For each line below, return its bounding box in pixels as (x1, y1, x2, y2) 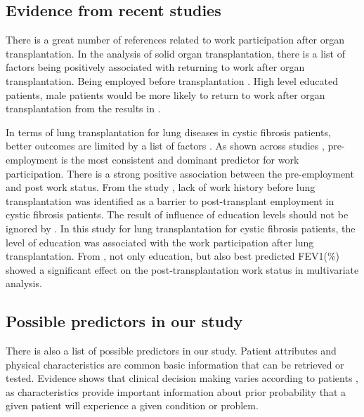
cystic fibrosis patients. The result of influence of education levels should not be (6, 207, 349, 222)
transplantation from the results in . (6, 101, 161, 116)
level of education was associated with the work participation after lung (6, 234, 314, 249)
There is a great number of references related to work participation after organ (6, 32, 344, 47)
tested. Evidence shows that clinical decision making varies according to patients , (6, 371, 358, 385)
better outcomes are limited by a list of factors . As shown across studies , (6, 138, 325, 153)
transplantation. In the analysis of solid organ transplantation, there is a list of (6, 46, 345, 60)
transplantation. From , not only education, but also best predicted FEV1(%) (6, 249, 340, 263)
